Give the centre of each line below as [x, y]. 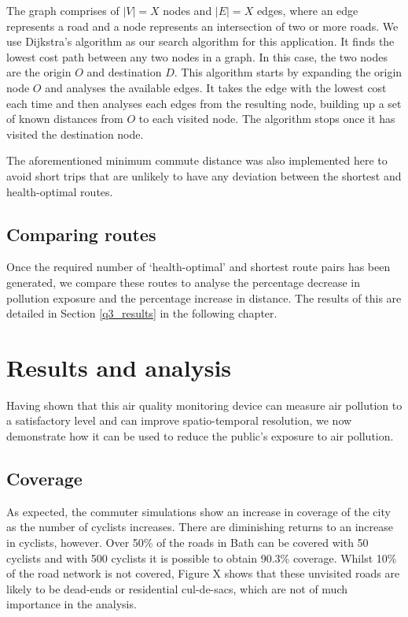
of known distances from [65, 119]
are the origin [39, 72]
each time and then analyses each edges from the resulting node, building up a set [204, 103]
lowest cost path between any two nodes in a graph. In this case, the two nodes [197, 56]
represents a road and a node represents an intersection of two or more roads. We [202, 26]
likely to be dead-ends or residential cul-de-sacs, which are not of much [177, 588]
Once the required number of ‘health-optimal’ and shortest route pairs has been [198, 267]
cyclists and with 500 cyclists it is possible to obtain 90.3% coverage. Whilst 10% [202, 558]
